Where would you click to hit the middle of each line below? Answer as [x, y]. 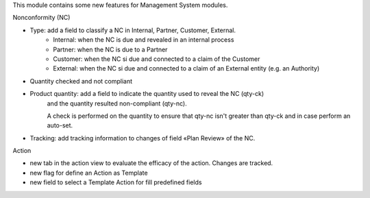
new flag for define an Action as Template [89, 173]
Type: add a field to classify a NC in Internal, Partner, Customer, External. [133, 30]
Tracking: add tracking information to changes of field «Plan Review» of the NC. [143, 138]
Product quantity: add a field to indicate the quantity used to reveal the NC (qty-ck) [147, 94]
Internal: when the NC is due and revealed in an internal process [144, 40]
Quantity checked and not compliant [81, 81]
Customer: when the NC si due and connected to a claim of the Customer [157, 59]
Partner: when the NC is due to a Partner [110, 49]
